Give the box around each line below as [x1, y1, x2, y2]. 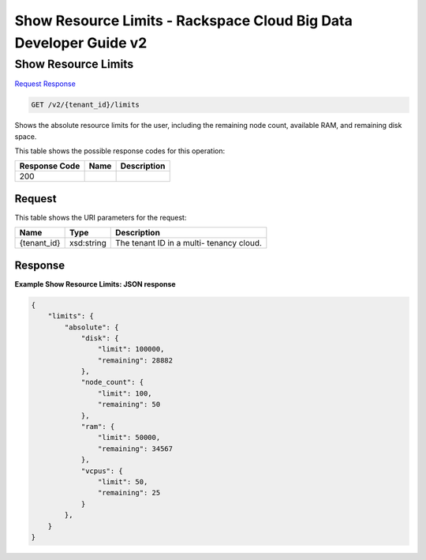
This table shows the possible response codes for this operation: [14, 146, 226, 156]
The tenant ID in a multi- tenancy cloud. [114, 238, 262, 249]
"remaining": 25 [97, 488, 161, 498]
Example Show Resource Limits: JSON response [14, 279, 177, 288]
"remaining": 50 [97, 400, 161, 409]
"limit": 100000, [97, 344, 165, 354]
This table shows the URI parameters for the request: [14, 212, 187, 222]
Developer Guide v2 [14, 34, 148, 51]
